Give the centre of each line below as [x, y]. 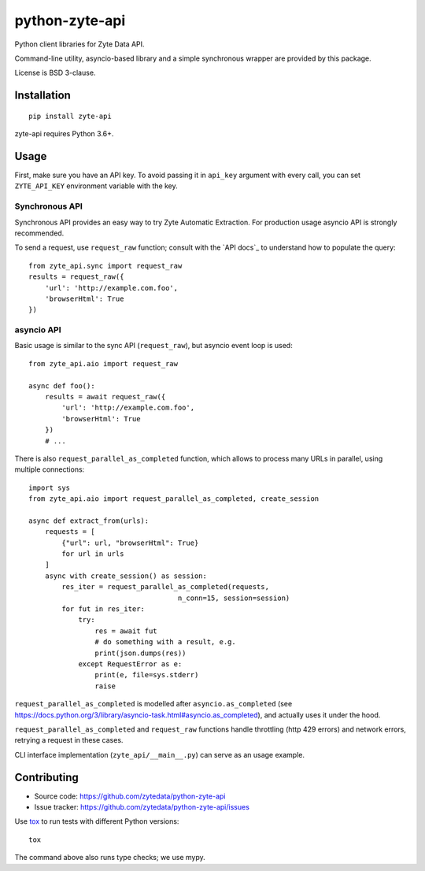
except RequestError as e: [130, 664]
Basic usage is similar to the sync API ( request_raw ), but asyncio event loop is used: [153, 346]
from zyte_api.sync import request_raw [105, 265]
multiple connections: [50, 469]
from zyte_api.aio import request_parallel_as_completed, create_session [174, 499]
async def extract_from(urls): [89, 521]
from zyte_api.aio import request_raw [103, 363]
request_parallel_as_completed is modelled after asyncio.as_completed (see [153, 704]
